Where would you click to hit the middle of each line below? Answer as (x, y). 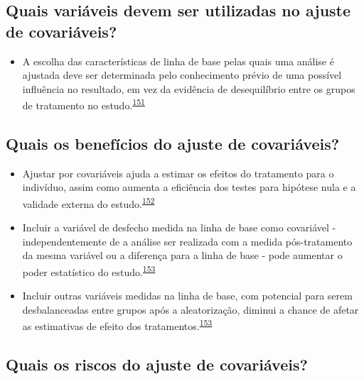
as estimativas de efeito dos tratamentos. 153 (117, 325)
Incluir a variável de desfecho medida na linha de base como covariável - (179, 227)
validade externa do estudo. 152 (89, 203)
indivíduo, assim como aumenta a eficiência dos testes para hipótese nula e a (189, 187)
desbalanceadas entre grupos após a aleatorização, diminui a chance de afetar (191, 309)
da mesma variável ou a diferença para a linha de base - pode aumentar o (182, 255)
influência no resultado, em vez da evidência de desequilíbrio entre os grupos (189, 88)
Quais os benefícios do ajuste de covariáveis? (173, 144)
